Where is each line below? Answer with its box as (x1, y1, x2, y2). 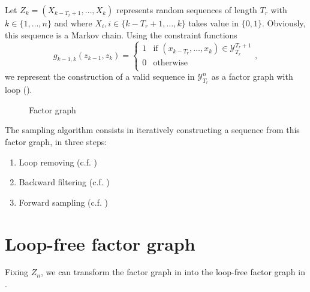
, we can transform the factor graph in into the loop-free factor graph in (41, 266, 305, 278)
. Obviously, (261, 17, 306, 29)
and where (54, 17, 92, 29)
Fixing (5, 266, 29, 278)
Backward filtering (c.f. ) (19, 176, 110, 188)
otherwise (153, 58, 188, 67)
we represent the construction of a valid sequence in (5, 70, 195, 82)
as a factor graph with (211, 70, 293, 82)
